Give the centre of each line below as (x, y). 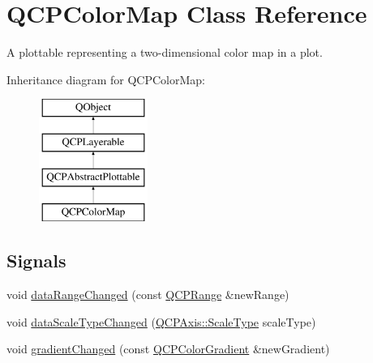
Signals (36, 261)
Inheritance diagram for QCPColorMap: (106, 79)
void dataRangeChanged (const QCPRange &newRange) (148, 295)
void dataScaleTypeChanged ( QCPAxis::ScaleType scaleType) (161, 321)
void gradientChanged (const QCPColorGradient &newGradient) (168, 349)
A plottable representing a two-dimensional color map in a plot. (165, 52)
